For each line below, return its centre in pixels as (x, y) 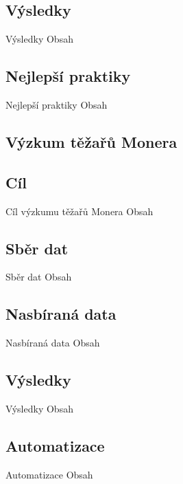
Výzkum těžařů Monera (91, 141)
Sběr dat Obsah (39, 277)
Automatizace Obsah (49, 474)
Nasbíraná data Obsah (53, 343)
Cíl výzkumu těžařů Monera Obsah (80, 211)
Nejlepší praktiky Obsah (57, 104)
